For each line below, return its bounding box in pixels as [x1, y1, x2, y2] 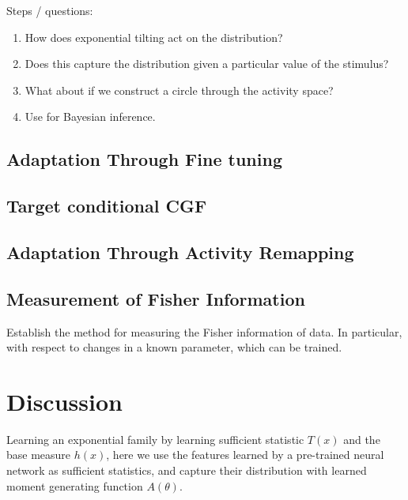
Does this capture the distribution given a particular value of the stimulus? [25, 55, 389, 72]
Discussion [6, 385, 123, 417]
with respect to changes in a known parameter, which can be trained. [6, 339, 342, 355]
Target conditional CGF [6, 194, 207, 218]
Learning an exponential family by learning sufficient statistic [6, 430, 304, 447]
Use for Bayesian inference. [25, 108, 156, 125]
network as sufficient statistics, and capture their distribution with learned [6, 462, 367, 479]
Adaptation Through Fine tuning [6, 147, 282, 171]
